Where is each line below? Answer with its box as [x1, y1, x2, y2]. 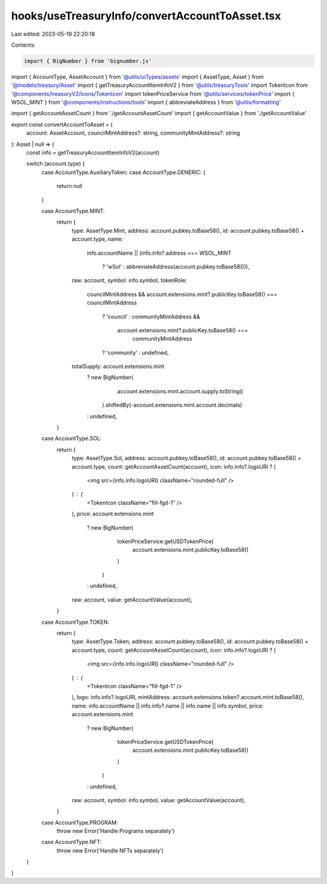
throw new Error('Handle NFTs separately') [56, 846, 164, 854]
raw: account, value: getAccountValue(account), [71, 596, 193, 603]
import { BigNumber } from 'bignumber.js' [24, 58, 152, 64]
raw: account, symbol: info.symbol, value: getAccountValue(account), [71, 796, 246, 803]
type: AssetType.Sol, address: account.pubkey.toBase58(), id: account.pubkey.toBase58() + [71, 455, 302, 462]
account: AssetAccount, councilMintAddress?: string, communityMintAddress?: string [26, 129, 240, 136]
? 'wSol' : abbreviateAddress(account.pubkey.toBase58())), [102, 263, 249, 270]
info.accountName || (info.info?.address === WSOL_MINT [87, 249, 232, 256]
